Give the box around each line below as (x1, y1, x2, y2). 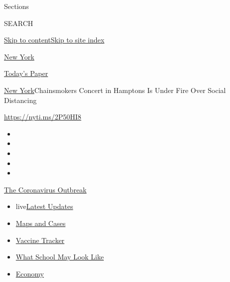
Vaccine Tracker (15, 234, 65, 245)
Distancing (4, 94, 37, 105)
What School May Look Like (15, 251, 104, 262)
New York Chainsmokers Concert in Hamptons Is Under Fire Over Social (4, 84, 226, 95)
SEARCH (4, 17, 33, 28)
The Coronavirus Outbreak (4, 184, 87, 194)
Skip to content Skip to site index (4, 34, 105, 45)
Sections (4, 1, 29, 11)
